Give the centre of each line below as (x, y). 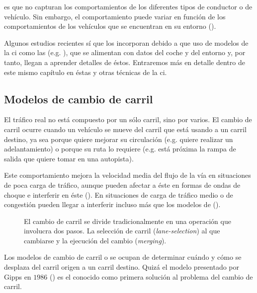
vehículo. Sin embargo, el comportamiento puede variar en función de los (115, 16)
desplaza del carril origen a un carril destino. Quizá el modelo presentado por (122, 267)
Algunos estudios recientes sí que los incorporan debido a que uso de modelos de (126, 42)
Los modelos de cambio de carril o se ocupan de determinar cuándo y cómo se (123, 257)
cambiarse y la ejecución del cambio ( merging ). (95, 240)
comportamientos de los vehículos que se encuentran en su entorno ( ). (110, 26)
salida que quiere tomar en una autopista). (69, 158)
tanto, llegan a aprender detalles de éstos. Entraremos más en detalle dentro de (125, 62)
